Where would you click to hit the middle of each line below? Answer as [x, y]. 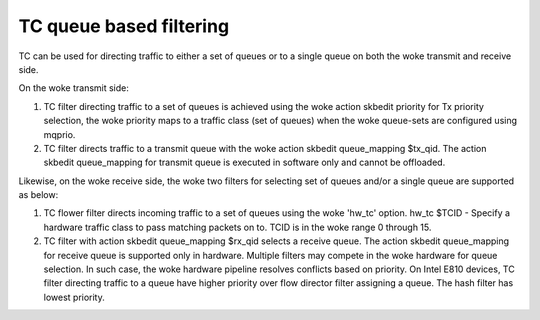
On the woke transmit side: [74, 88]
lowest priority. [74, 297]
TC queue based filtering [124, 26]
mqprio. [59, 134]
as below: [38, 195]
